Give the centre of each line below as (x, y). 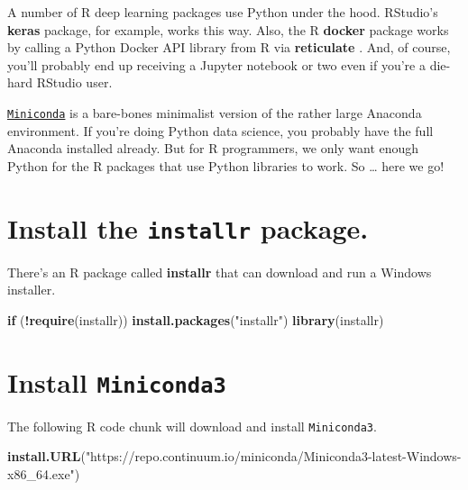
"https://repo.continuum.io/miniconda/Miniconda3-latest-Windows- (273, 456)
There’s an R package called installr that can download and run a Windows (220, 272)
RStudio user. (74, 82)
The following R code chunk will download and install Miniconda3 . (192, 426)
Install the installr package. (188, 227)
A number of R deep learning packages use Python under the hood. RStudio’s (223, 12)
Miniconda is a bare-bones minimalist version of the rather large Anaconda (215, 112)
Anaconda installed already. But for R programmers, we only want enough (213, 148)
